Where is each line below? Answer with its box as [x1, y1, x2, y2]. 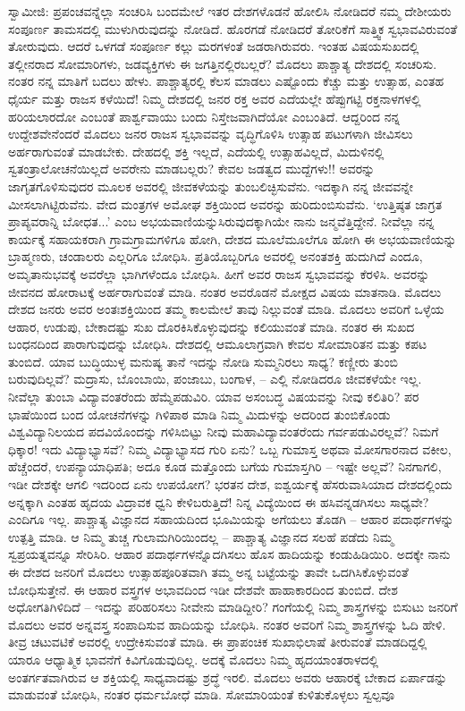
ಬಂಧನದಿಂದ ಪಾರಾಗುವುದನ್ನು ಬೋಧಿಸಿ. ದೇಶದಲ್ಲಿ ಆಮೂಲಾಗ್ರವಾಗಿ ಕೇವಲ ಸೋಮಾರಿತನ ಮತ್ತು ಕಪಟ [8, 334, 427, 353]
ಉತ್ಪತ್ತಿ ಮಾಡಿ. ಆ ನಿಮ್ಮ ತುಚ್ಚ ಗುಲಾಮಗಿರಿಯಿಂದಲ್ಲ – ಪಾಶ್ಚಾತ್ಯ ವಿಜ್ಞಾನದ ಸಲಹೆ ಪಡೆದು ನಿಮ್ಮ [8, 527, 393, 546]
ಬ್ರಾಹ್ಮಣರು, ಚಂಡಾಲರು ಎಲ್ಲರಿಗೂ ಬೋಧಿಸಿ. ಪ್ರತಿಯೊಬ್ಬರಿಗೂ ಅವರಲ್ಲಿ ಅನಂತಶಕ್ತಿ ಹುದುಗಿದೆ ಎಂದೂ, [8, 247, 423, 266]
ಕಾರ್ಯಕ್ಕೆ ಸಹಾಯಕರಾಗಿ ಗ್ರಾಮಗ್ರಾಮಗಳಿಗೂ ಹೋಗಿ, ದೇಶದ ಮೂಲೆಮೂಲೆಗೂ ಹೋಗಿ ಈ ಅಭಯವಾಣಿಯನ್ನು [8, 229, 457, 248]
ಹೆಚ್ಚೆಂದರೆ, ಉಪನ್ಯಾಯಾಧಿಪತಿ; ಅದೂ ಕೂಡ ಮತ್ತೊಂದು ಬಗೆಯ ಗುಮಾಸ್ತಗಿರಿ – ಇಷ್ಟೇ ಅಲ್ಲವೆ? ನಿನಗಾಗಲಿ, [8, 457, 442, 476]
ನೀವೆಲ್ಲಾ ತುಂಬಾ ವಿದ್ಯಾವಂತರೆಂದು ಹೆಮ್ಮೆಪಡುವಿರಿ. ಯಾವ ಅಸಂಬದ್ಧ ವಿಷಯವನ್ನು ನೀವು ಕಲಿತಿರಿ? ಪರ [8, 387, 419, 406]
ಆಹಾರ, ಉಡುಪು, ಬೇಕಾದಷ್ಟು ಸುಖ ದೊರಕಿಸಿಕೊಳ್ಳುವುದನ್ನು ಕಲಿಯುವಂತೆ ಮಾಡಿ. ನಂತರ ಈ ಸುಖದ [8, 317, 415, 335]
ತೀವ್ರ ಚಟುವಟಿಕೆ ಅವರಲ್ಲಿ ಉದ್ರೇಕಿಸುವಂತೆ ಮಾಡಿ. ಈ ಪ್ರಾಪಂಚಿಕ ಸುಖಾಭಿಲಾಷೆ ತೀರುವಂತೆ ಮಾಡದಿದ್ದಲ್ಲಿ [8, 632, 427, 651]
